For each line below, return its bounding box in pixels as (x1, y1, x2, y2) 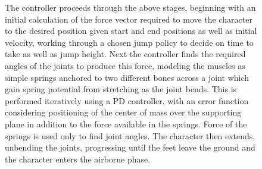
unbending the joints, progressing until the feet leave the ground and (5, 141, 255, 154)
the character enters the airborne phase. (5, 152, 151, 165)
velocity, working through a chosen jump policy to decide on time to (5, 36, 254, 48)
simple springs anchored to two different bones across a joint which (5, 71, 249, 83)
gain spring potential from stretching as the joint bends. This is (5, 83, 237, 95)
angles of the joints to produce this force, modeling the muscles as (5, 59, 245, 71)
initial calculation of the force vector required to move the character (5, 12, 252, 25)
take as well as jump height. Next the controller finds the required (5, 48, 246, 60)
